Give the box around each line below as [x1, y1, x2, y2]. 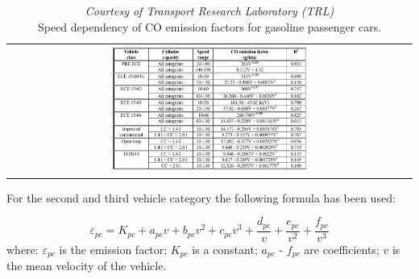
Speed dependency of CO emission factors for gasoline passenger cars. [37, 18, 382, 35]
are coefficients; [304, 240, 380, 257]
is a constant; [192, 240, 258, 257]
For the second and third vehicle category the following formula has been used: [6, 189, 396, 206]
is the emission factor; [59, 240, 168, 257]
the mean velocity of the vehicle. [6, 257, 167, 274]
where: [6, 240, 39, 257]
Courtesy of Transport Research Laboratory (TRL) [85, 2, 334, 19]
